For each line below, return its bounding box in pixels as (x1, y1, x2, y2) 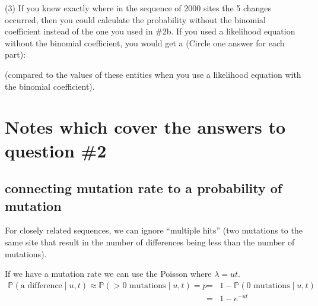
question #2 (5, 138, 107, 162)
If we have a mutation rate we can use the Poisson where (5, 267, 212, 280)
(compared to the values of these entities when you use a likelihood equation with (5, 68, 301, 80)
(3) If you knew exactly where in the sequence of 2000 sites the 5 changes (5, 2, 272, 14)
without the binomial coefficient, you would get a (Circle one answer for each (5, 36, 285, 49)
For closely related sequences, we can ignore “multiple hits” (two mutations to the (5, 224, 303, 236)
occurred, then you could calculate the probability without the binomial (5, 13, 266, 26)
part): (5, 48, 26, 61)
